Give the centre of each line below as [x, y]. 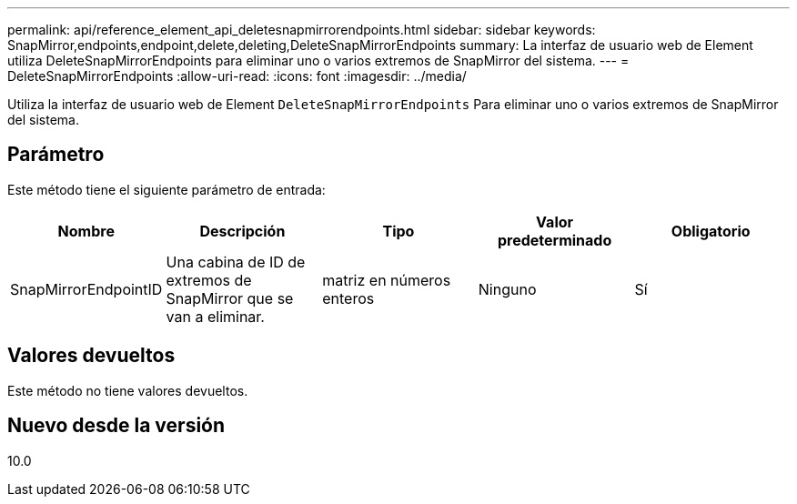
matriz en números [387, 280]
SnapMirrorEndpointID [86, 289]
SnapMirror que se [230, 298]
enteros [348, 298]
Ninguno [507, 289]
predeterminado [555, 240]
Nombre [86, 231]
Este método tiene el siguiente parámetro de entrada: [166, 189]
